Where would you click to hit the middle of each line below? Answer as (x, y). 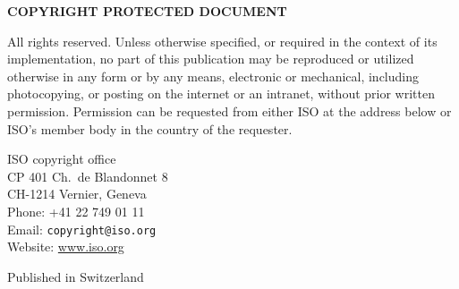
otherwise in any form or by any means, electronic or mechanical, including (213, 76)
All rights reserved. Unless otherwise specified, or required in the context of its (222, 41)
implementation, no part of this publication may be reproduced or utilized (211, 59)
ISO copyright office (62, 159)
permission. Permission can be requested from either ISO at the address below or (229, 110)
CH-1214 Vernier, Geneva (77, 194)
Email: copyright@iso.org (82, 229)
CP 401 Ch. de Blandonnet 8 (88, 176)
